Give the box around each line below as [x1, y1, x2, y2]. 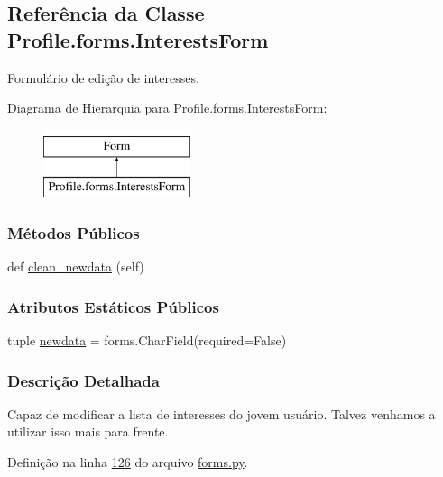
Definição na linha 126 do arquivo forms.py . [7, 452, 248, 471]
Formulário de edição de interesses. [7, 68, 199, 87]
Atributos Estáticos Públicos [7, 295, 219, 317]
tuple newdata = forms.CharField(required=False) [7, 330, 287, 349]
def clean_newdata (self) [7, 257, 144, 276]
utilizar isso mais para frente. [7, 422, 169, 441]
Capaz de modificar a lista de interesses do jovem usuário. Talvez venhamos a [7, 404, 436, 423]
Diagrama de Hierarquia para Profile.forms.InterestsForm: [7, 98, 328, 117]
